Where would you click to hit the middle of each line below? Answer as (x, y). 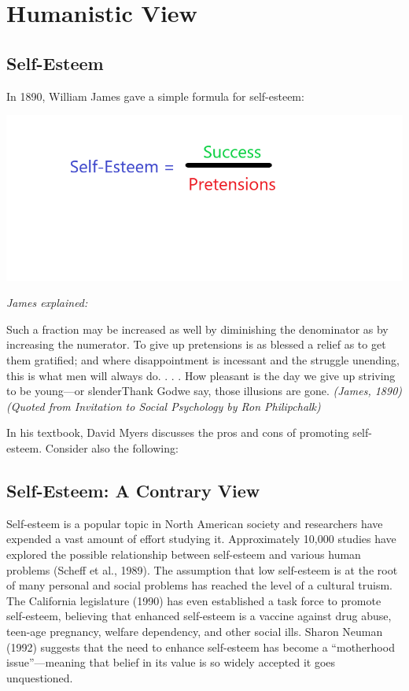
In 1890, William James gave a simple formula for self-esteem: (155, 96)
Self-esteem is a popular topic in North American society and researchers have (195, 523)
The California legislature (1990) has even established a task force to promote (194, 600)
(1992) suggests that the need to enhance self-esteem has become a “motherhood (201, 647)
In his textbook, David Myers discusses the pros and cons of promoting (178, 432)
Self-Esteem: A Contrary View (133, 490)
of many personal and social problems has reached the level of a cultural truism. (199, 585)
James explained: (47, 303)
